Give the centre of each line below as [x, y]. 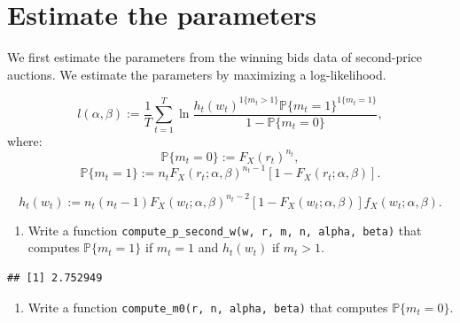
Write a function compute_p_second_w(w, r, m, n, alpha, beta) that [225, 230]
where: [25, 140]
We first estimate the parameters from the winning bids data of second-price [215, 57]
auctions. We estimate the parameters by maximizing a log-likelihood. [197, 74]
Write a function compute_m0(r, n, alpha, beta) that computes [208, 307]
